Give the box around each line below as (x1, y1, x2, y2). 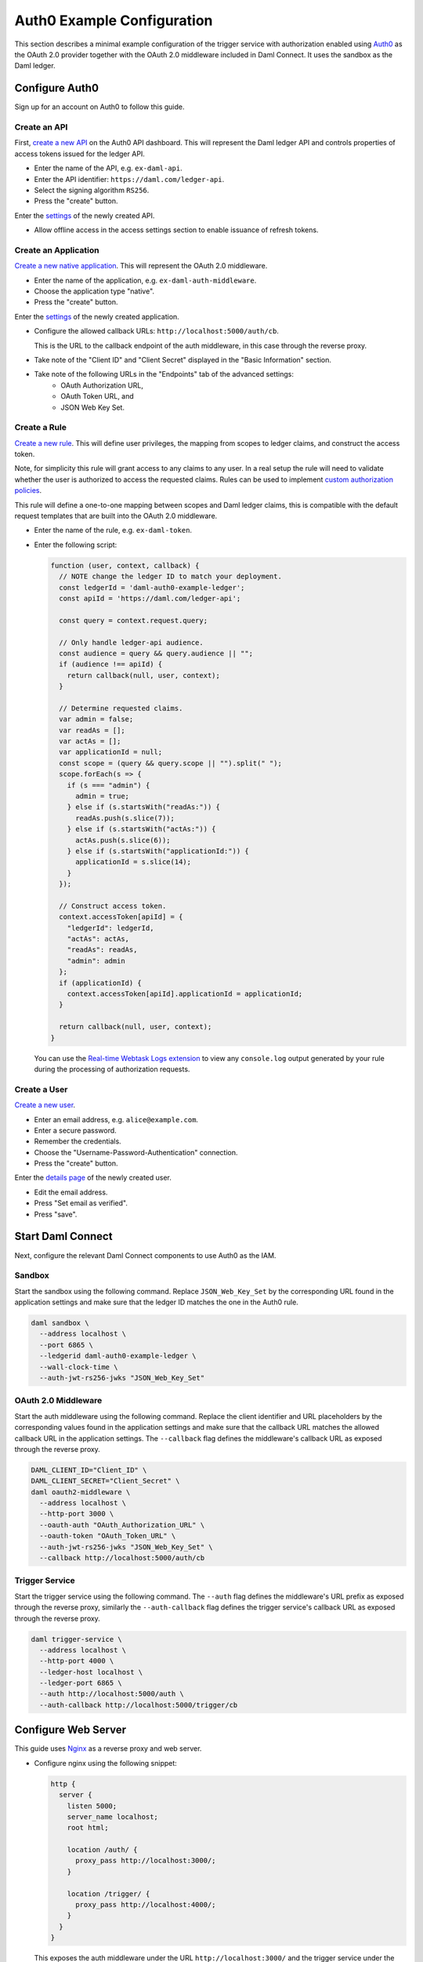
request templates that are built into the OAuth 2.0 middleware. (14, 511, 218, 521)
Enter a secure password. (34, 1125, 117, 1135)
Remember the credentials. (34, 1136, 121, 1146)
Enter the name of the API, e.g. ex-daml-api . (34, 163, 183, 173)
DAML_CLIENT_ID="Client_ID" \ (31, 1465, 147, 1475)
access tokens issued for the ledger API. (14, 149, 145, 159)
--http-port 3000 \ (39, 1509, 114, 1519)
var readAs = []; (59, 726, 125, 735)
